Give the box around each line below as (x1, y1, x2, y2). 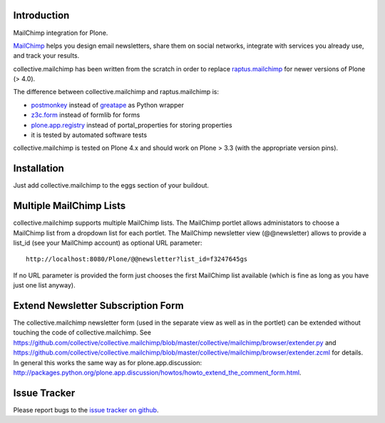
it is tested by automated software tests (31, 131, 148, 139)
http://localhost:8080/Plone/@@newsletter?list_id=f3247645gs (26, 255, 248, 263)
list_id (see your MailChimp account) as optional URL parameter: (13, 239, 202, 248)
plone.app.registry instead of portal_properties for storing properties (31, 121, 232, 129)
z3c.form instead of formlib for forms (31, 111, 140, 119)
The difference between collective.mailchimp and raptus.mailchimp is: (13, 88, 220, 96)
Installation (13, 163, 64, 175)
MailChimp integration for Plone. (13, 29, 108, 37)
